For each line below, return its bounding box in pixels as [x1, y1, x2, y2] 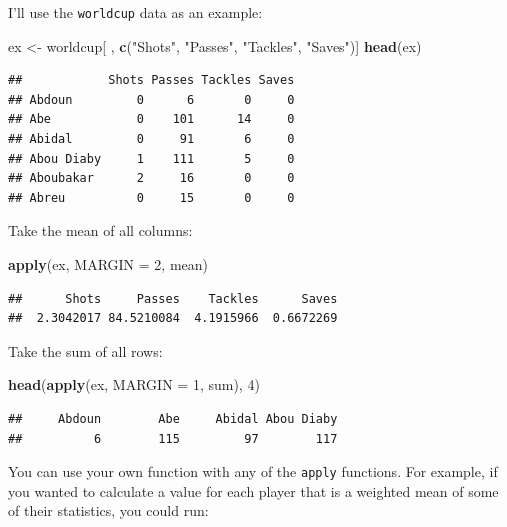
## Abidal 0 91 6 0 [8, 132, 295, 147]
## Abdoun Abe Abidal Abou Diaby [8, 411, 338, 426]
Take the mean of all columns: [8, 220, 193, 241]
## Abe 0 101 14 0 [8, 112, 295, 127]
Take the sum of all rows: [8, 340, 163, 361]
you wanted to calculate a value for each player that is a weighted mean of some [8, 480, 499, 501]
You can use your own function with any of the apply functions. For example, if [8, 461, 498, 482]
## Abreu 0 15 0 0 [8, 190, 295, 205]
